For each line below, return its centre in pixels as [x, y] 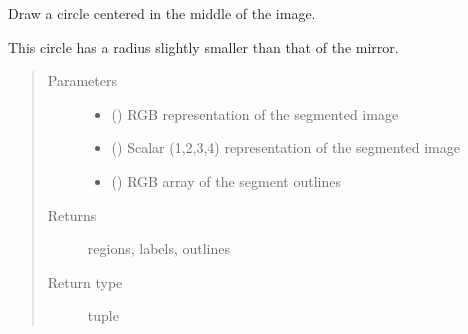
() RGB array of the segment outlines [226, 180]
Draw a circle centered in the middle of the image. [162, 13]
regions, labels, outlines [159, 248]
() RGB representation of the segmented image [255, 113]
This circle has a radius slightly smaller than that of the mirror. [203, 46]
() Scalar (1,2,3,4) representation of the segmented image [285, 147]
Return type [85, 281]
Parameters [82, 80]
